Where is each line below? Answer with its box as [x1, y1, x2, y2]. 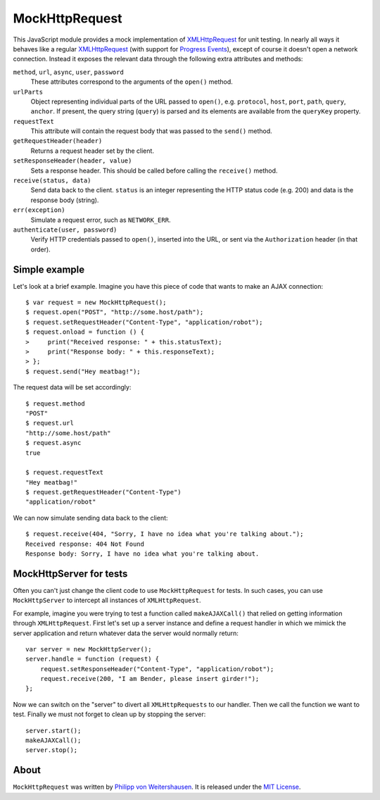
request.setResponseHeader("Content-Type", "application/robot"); [39, 665, 274, 673]
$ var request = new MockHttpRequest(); [25, 299, 167, 306]
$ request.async [25, 439, 82, 447]
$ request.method [25, 399, 85, 408]
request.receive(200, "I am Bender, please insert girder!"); [39, 675, 260, 683]
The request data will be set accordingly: [13, 383, 132, 392]
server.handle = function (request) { [25, 655, 160, 663]
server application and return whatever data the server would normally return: [13, 629, 239, 637]
